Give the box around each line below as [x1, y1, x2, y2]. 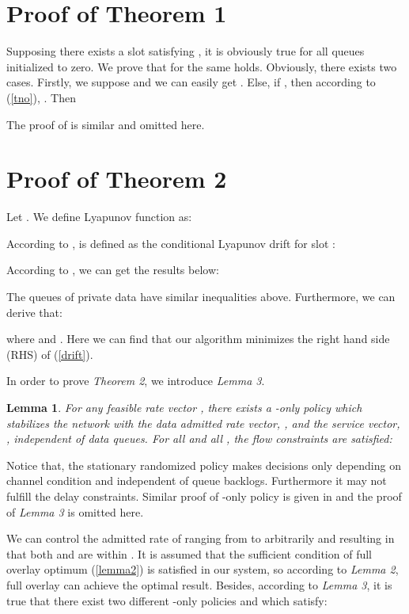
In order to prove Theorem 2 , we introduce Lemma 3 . [6, 372, 265, 389]
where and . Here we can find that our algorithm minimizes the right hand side [6, 330, 390, 347]
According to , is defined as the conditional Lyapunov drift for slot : [6, 235, 335, 251]
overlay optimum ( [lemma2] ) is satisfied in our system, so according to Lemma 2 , [6, 561, 399, 578]
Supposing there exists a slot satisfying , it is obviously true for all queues [6, 43, 365, 59]
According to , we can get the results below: [6, 261, 219, 278]
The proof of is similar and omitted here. [6, 116, 205, 132]
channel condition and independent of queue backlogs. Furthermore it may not [6, 472, 387, 489]
